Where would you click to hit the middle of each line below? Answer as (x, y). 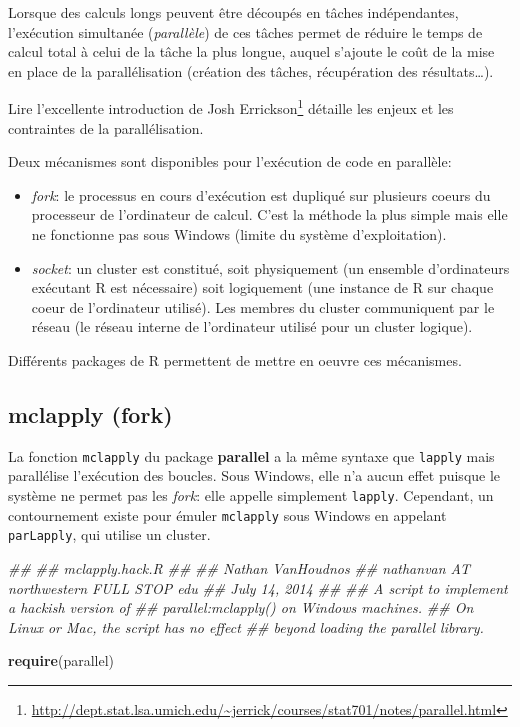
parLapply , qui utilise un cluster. (109, 534)
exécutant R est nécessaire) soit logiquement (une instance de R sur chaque (262, 287)
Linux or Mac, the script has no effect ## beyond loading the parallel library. (246, 626)
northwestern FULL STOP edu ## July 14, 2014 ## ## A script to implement (258, 587)
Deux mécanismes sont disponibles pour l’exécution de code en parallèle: (230, 161)
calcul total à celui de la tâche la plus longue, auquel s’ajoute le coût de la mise (251, 51)
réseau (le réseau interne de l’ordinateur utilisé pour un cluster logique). (252, 326)
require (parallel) (61, 660)
